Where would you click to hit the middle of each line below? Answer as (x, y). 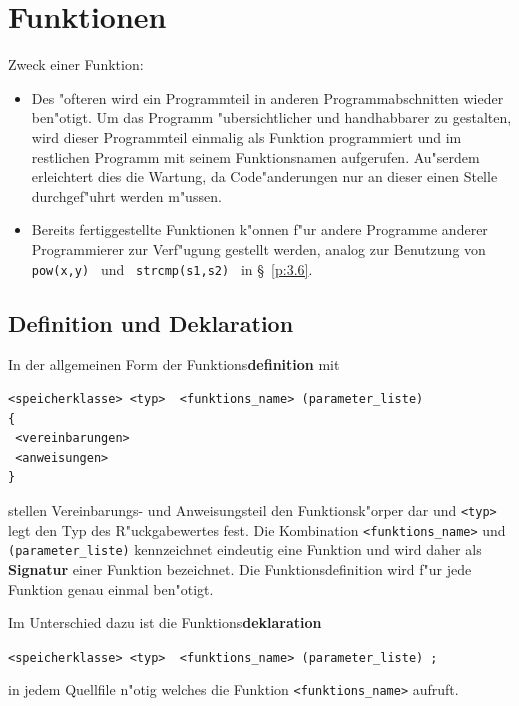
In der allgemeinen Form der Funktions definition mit (174, 364)
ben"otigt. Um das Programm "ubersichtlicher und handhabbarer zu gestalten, (271, 117)
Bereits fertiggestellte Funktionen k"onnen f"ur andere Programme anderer (259, 229)
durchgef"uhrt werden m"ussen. (126, 195)
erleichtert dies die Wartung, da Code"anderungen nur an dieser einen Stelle (264, 176)
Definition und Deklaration (151, 322)
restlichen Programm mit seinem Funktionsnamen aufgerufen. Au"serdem (255, 156)
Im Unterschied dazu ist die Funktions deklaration (165, 622)
